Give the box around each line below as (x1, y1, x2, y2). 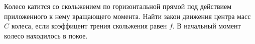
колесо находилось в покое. (4, 30, 88, 40)
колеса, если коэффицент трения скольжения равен (11, 20, 167, 31)
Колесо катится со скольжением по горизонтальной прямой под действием (4, 1, 232, 11)
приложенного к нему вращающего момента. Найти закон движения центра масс (4, 10, 251, 21)
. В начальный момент (172, 20, 241, 31)
